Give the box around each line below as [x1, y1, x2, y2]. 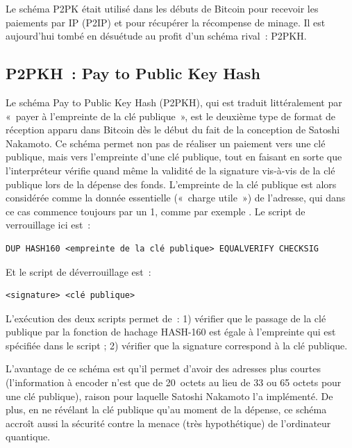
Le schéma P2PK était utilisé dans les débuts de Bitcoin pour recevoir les [6, 1, 319, 15]
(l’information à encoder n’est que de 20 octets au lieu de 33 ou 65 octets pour [6, 375, 342, 390]
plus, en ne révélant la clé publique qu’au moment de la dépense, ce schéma [6, 402, 327, 417]
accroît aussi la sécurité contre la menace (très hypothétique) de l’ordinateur [6, 415, 331, 430]
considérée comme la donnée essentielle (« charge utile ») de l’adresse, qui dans [6, 190, 346, 205]
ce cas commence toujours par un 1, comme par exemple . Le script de [6, 204, 305, 218]
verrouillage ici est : [6, 217, 91, 232]
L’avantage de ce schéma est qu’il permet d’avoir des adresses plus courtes [6, 361, 321, 376]
